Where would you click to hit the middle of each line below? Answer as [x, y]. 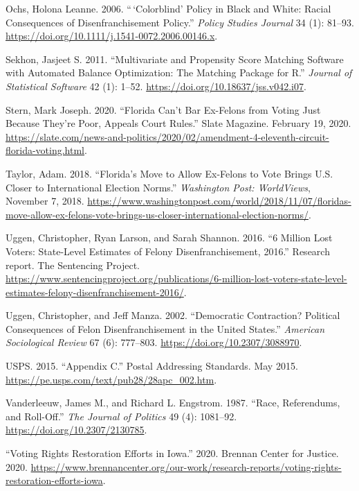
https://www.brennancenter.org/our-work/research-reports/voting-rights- [186, 466]
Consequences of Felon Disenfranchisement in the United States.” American [165, 328]
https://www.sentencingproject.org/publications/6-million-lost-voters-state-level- [176, 278]
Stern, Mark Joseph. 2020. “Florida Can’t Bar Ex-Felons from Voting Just [163, 109]
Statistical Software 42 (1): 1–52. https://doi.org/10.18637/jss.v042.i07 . [156, 86]
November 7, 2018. [45, 201]
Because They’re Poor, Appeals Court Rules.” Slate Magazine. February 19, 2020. [178, 123]
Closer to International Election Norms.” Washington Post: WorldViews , [158, 187]
